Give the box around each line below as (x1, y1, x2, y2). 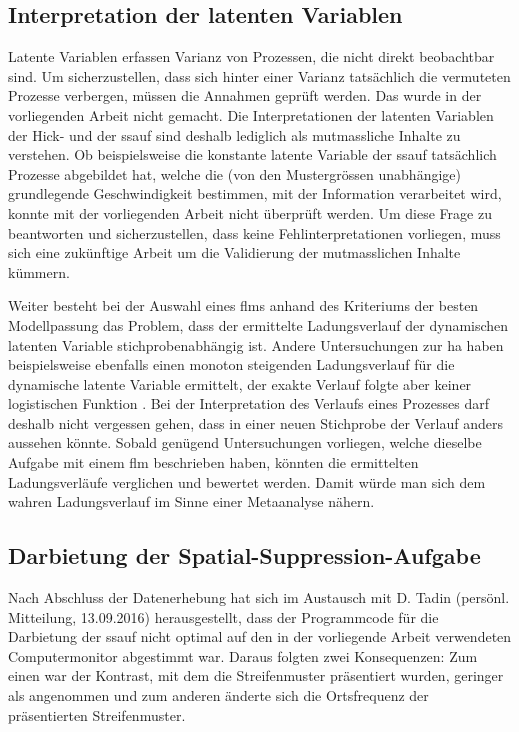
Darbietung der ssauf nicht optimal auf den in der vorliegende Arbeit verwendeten (8, 626, 512, 647)
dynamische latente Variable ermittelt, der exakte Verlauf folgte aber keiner (8, 373, 472, 394)
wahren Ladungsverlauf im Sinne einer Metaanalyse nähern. (8, 491, 375, 512)
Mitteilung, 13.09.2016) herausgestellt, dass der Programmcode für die (8, 606, 439, 627)
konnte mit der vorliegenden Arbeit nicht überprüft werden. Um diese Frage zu (8, 202, 492, 223)
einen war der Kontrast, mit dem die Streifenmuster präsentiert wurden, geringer (8, 665, 504, 686)
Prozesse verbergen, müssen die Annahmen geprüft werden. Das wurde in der (8, 85, 482, 106)
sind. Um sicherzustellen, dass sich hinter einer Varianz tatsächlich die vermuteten (8, 65, 511, 86)
